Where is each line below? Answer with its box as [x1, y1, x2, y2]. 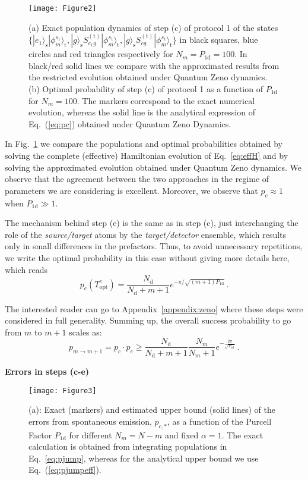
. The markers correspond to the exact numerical [77, 94, 255, 106]
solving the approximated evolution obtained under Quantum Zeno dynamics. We [5, 161, 302, 173]
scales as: [69, 325, 102, 338]
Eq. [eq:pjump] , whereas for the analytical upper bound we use [28, 451, 259, 464]
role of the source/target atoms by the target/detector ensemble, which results [5, 228, 287, 240]
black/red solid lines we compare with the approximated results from [28, 59, 280, 71]
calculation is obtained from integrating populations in [28, 440, 227, 453]
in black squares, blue [179, 33, 258, 46]
